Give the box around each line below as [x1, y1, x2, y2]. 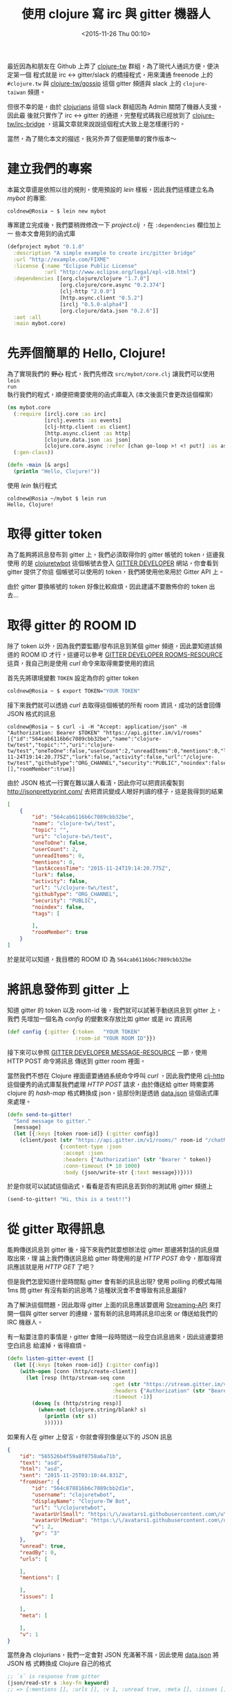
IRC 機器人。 [7, 1318, 43, 1326]
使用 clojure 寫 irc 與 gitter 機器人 [21, 6, 211, 22]
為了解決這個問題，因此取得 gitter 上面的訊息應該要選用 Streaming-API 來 [7, 1301, 215, 1309]
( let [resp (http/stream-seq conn [25, 1374, 126, 1381]
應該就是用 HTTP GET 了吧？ [12, 1263, 95, 1271]
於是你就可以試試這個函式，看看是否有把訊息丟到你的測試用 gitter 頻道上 [7, 1182, 213, 1191]
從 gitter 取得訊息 [7, 1221, 106, 1237]
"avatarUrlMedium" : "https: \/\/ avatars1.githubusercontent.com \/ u [32, 1517, 227, 1524]
